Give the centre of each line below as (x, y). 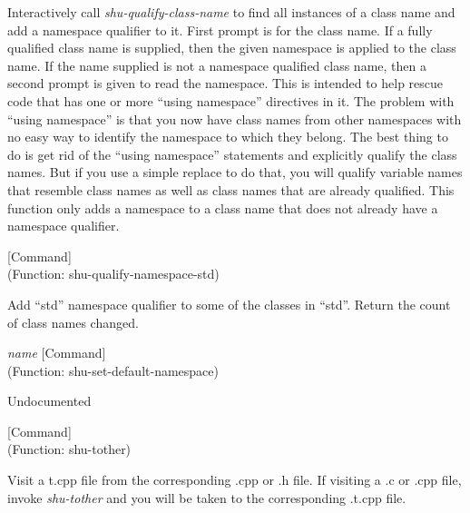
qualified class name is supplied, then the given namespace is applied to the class (232, 48)
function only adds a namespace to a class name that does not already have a (223, 207)
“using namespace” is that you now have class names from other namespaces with (235, 118)
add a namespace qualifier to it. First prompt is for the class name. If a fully (220, 30)
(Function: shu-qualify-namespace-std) (113, 274)
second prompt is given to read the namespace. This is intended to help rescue (225, 83)
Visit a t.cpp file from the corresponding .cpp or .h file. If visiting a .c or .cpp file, (235, 480)
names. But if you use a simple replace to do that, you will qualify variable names (235, 172)
